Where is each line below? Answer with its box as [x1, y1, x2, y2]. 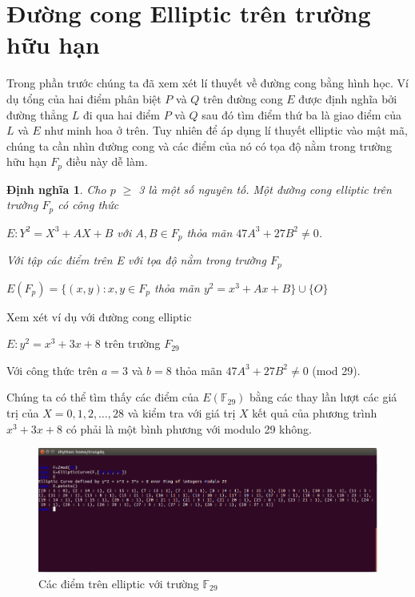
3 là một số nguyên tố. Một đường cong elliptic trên [138, 180, 392, 197]
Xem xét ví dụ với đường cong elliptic [6, 308, 192, 325]
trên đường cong [203, 90, 283, 107]
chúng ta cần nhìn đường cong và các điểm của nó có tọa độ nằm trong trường [6, 137, 392, 154]
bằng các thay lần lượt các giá [249, 389, 397, 405]
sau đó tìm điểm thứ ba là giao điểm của [202, 106, 402, 123]
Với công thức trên [6, 361, 98, 378]
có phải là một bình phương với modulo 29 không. [66, 420, 312, 437]
